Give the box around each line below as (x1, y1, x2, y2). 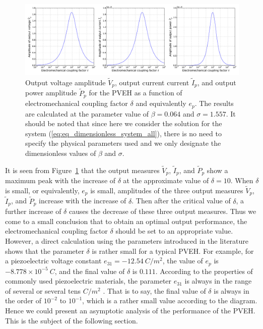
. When (230, 175, 253, 186)
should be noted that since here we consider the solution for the (25, 118, 222, 129)
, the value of (162, 255, 203, 266)
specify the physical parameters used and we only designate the (25, 138, 221, 148)
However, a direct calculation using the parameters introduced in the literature (5, 235, 249, 246)
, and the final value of (54, 265, 125, 276)
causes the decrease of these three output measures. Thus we (69, 206, 256, 216)
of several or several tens (5, 285, 81, 296)
